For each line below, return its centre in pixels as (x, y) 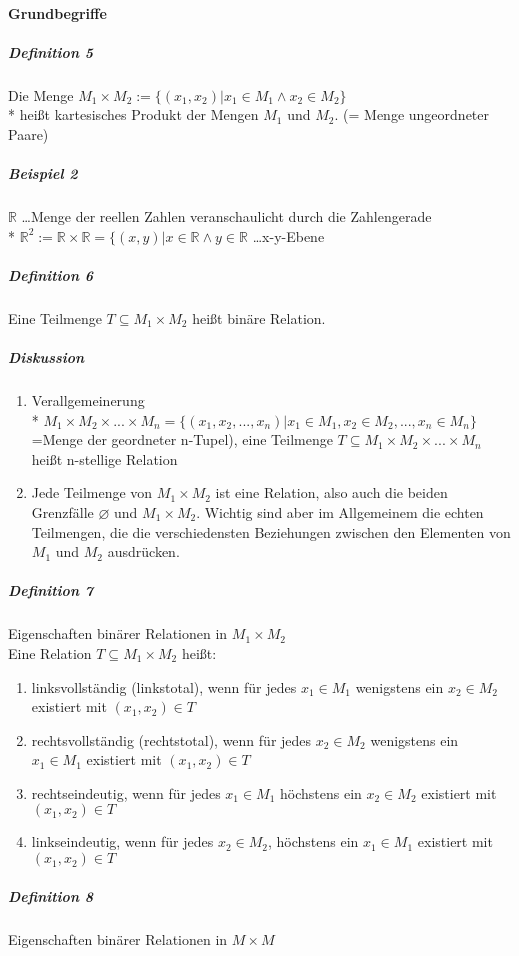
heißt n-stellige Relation (104, 458)
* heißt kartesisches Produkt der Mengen (133, 114)
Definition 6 (51, 274)
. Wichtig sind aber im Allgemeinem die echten (340, 511)
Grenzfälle (62, 511)
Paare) (28, 133)
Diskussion (46, 357)
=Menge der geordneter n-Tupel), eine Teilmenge (182, 439)
